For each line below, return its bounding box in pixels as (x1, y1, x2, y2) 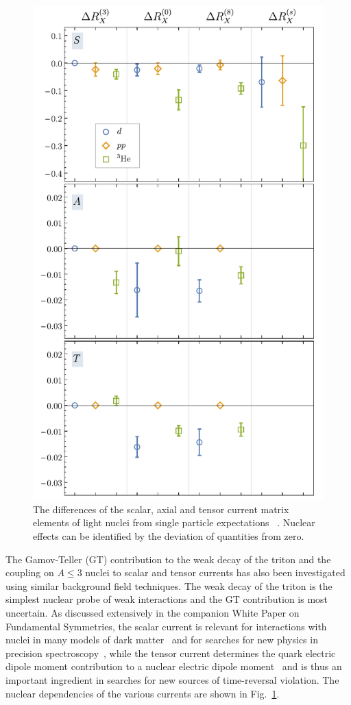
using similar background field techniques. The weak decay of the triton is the (5, 578, 332, 593)
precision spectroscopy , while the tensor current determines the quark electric (5, 645, 336, 660)
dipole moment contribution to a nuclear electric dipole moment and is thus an (5, 659, 342, 673)
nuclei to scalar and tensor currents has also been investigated (85, 565, 346, 580)
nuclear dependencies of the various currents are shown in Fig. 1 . (5, 686, 280, 700)
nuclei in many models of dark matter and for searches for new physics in (5, 632, 318, 647)
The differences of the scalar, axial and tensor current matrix (33, 502, 289, 516)
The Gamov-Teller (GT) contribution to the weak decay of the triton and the (5, 552, 331, 566)
